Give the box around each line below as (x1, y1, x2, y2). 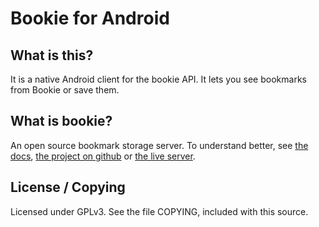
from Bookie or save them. (10, 84, 120, 96)
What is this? (10, 47, 94, 64)
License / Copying (10, 179, 126, 196)
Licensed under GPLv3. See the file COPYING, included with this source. (10, 205, 309, 217)
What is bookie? (10, 113, 113, 130)
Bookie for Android (10, 7, 170, 30)
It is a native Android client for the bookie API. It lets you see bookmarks (10, 73, 307, 85)
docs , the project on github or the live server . (10, 150, 196, 162)
